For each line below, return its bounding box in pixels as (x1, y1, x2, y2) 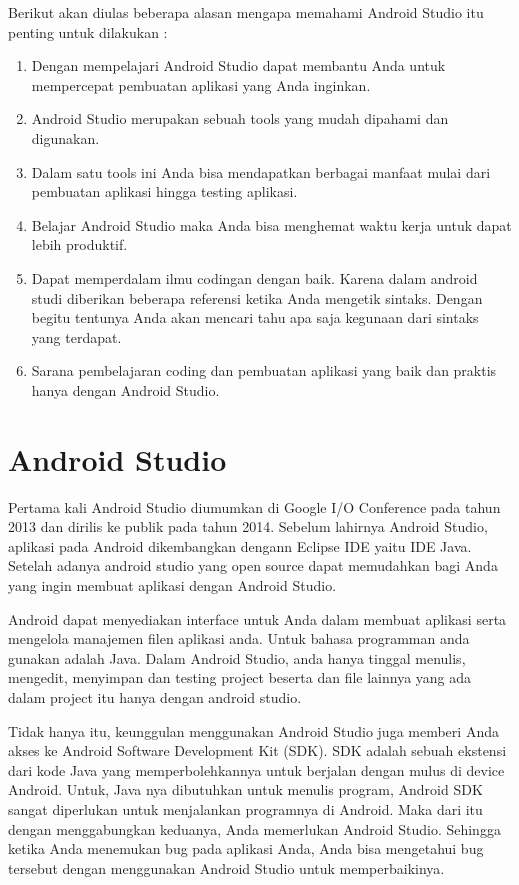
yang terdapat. (31, 326, 122, 347)
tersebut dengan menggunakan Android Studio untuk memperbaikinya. (8, 857, 445, 878)
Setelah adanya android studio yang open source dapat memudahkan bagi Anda (8, 555, 498, 576)
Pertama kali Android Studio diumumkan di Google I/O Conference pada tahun (8, 496, 501, 517)
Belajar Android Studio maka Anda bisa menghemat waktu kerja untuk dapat (31, 214, 512, 235)
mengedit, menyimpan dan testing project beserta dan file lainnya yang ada (8, 667, 472, 688)
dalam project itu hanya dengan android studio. (8, 686, 302, 707)
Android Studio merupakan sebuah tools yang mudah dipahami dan (31, 108, 449, 129)
